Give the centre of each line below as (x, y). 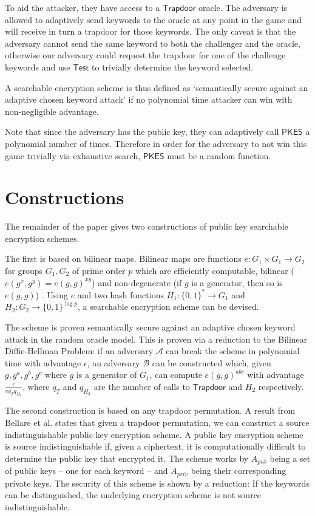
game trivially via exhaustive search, (73, 155)
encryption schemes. (42, 238)
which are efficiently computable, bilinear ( (215, 271)
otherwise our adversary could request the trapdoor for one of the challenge (145, 55)
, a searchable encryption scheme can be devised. (168, 306)
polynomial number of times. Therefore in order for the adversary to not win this (156, 143)
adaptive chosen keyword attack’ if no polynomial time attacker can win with (149, 99)
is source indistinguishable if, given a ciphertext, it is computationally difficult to (155, 446)
